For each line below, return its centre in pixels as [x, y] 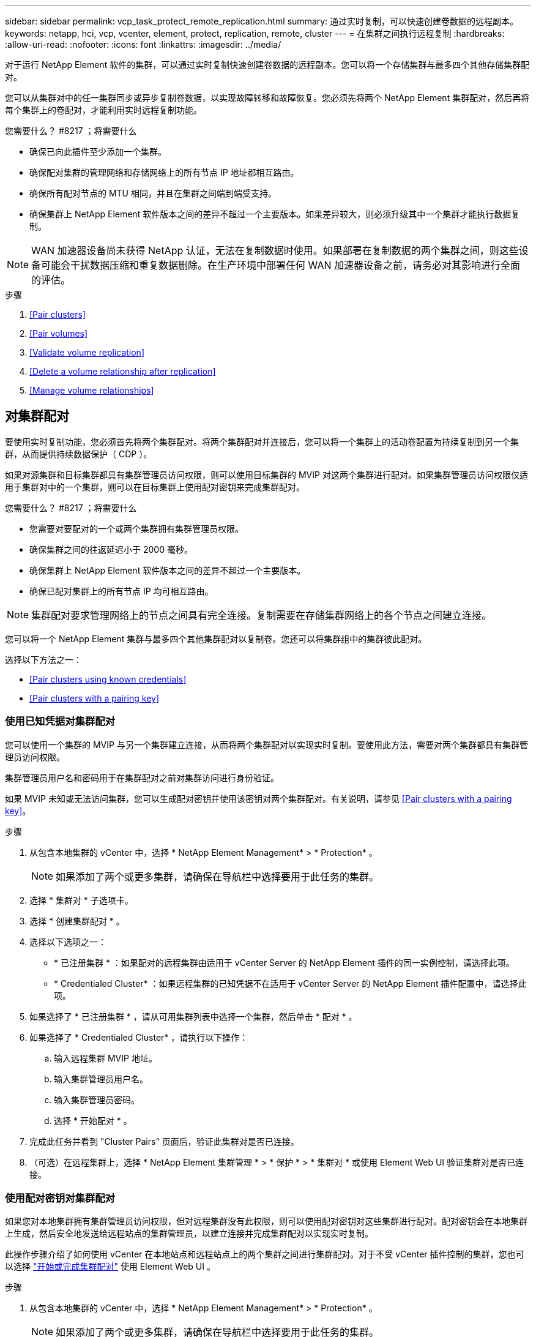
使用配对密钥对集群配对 [60, 1198]
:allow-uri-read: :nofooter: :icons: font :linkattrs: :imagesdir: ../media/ [143, 44]
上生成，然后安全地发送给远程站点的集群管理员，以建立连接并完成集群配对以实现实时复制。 [189, 1234]
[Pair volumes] [59, 333]
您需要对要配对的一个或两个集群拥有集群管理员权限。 [136, 528]
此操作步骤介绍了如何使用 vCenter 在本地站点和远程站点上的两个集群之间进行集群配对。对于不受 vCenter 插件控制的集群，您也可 [265, 1254]
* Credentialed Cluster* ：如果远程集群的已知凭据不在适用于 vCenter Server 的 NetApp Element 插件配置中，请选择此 [290, 983]
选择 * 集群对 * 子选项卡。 [81, 900]
